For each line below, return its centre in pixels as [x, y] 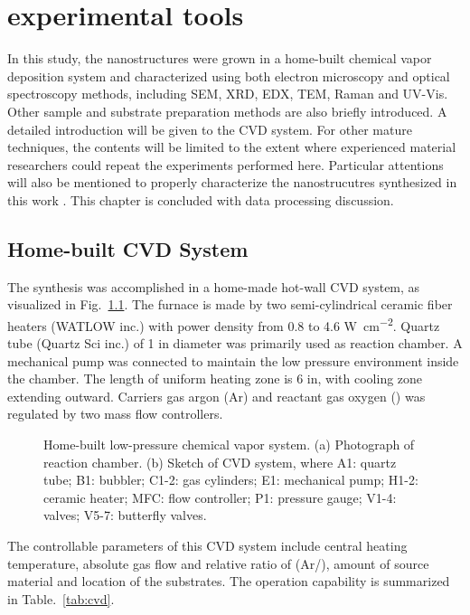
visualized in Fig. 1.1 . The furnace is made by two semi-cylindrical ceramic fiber [230, 304]
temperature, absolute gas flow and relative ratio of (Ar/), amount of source [218, 563]
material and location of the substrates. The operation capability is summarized [229, 581]
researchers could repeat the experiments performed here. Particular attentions [226, 164]
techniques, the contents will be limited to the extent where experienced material [232, 147]
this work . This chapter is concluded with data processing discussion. [201, 199]
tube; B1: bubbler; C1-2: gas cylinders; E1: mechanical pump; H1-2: [231, 480]
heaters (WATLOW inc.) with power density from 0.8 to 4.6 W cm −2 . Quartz [224, 324]
